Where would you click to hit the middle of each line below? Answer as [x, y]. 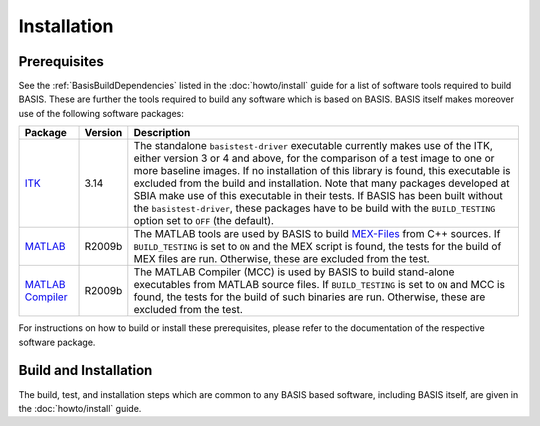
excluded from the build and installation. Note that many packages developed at [321, 183]
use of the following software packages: [101, 113]
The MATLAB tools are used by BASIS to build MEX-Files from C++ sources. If [317, 234]
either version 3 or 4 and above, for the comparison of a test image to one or [314, 158]
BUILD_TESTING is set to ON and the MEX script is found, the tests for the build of [317, 247]
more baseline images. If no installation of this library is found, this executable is [322, 171]
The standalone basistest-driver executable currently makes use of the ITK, [313, 146]
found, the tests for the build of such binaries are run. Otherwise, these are [309, 297]
